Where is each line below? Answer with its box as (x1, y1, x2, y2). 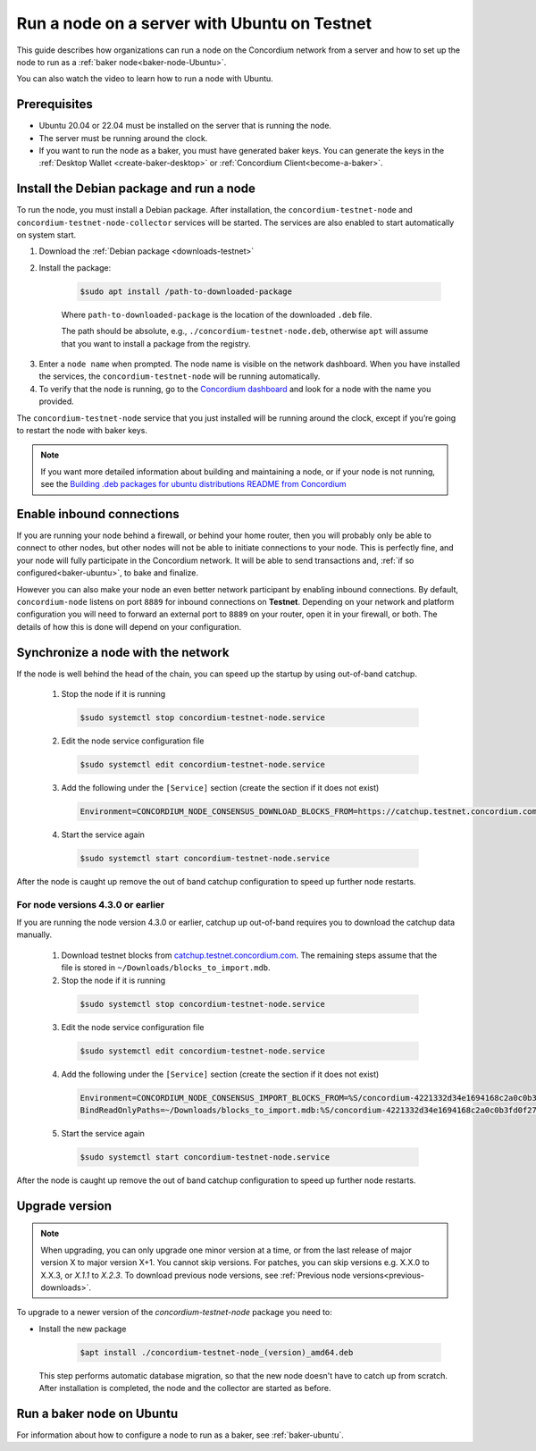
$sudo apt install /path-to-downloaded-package (80, 286, 292, 297)
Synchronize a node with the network (16, 644, 230, 660)
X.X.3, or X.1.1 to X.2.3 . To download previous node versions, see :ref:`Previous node (40, 1270, 351, 1280)
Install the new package (38, 1323, 127, 1334)
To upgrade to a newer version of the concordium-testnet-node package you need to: (16, 1307, 332, 1318)
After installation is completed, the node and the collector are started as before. (38, 1383, 331, 1394)
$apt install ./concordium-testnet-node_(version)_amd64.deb (80, 1347, 354, 1357)
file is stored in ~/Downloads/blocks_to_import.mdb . (61, 962, 272, 973)
